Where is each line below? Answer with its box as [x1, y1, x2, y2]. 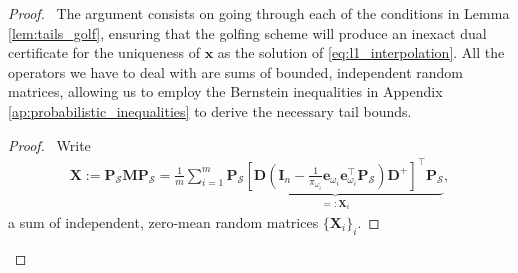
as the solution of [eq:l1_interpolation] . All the [217, 42, 505, 63]
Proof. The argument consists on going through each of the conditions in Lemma [8, 3, 510, 23]
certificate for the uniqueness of [8, 42, 200, 63]
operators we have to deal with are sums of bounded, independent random [8, 61, 464, 82]
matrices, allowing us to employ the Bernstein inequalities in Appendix [8, 81, 443, 102]
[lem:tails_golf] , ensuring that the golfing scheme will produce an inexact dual [8, 22, 487, 43]
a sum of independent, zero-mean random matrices [8, 211, 319, 232]
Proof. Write [8, 134, 91, 155]
